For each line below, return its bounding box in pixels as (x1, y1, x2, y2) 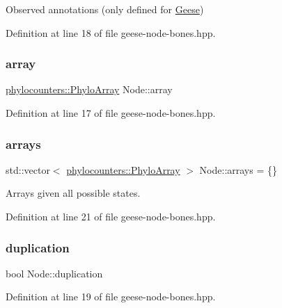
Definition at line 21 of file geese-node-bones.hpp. (6, 209, 216, 223)
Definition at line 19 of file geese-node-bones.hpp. (6, 289, 216, 304)
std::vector (6, 162, 50, 177)
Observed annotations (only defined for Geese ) (6, 2, 204, 16)
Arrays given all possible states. (6, 186, 141, 200)
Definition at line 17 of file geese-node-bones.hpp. (6, 106, 216, 120)
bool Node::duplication (6, 266, 103, 280)
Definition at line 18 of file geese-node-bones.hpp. (6, 25, 216, 40)
